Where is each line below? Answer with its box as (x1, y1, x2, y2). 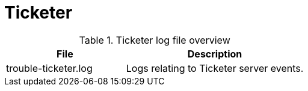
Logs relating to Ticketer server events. (126, 62, 304, 74)
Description (187, 47, 242, 60)
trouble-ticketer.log (6, 62, 93, 74)
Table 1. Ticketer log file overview (79, 34, 230, 46)
